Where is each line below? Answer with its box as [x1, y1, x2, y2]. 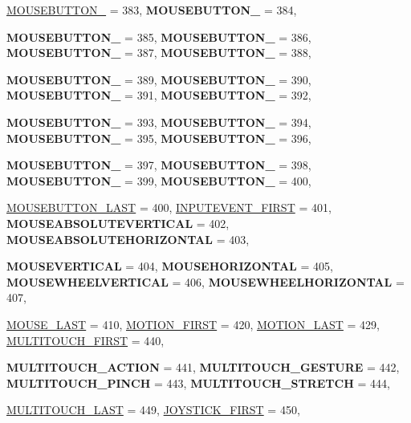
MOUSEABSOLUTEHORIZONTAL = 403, [6, 230, 250, 247]
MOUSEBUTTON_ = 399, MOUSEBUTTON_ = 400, [6, 172, 311, 189]
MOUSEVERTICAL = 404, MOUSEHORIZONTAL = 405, [6, 258, 333, 275]
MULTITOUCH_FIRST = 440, [6, 331, 165, 348]
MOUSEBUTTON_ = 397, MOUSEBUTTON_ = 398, [6, 157, 311, 173]
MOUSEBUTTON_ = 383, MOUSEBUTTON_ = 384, [6, 2, 297, 18]
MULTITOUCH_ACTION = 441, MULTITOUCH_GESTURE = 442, [6, 359, 400, 376]
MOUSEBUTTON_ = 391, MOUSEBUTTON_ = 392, [6, 87, 311, 104]
